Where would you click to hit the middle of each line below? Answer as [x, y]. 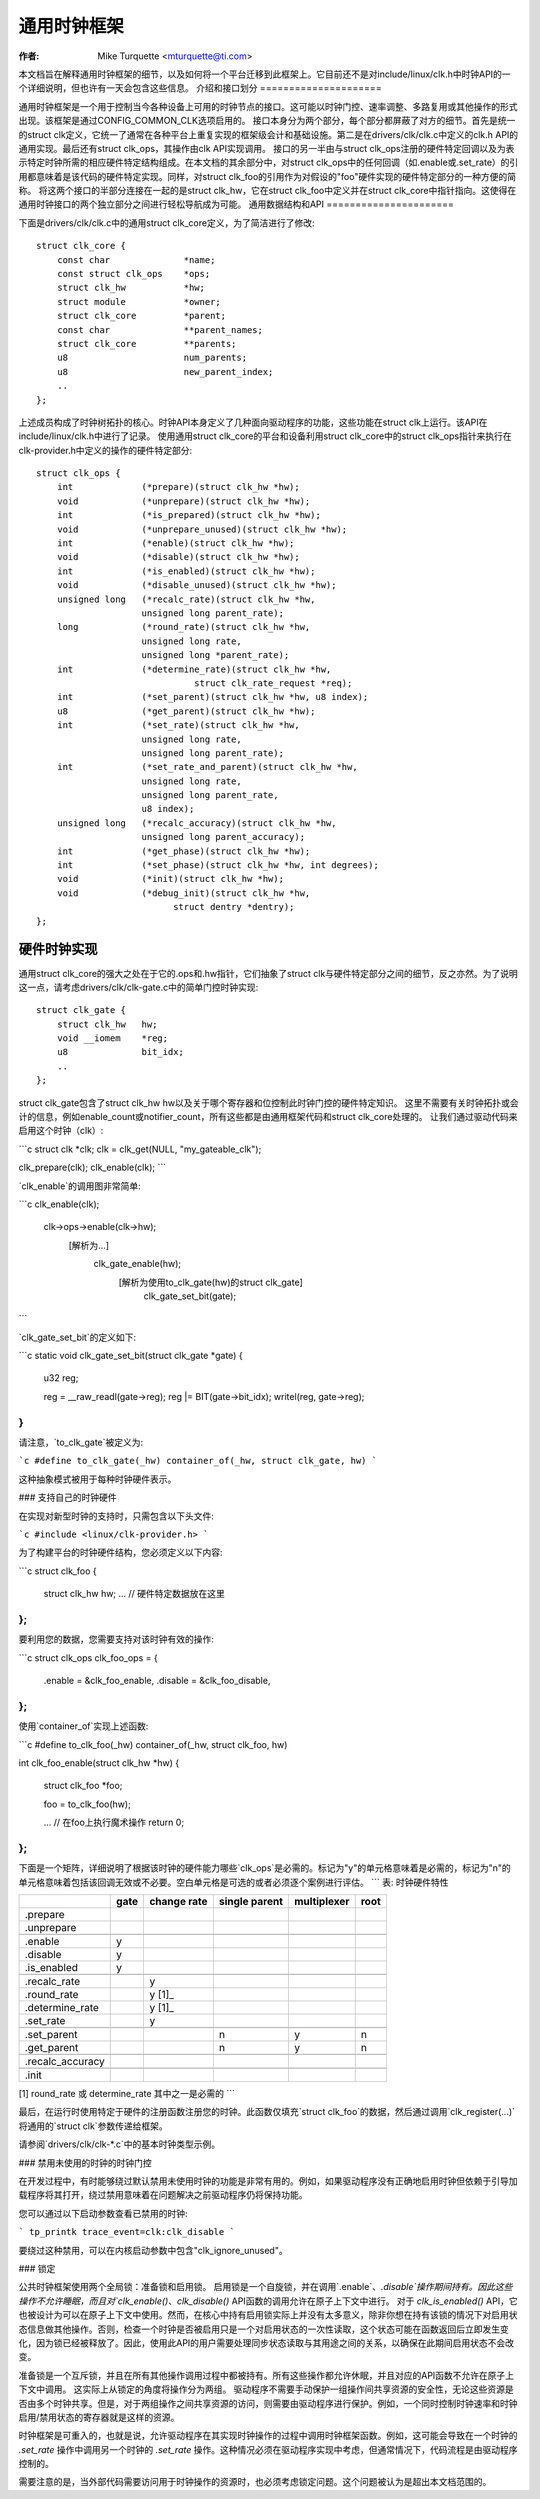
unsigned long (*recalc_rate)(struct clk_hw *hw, [186, 599]
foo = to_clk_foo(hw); [87, 1804]
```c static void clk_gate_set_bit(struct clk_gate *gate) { [131, 1356]
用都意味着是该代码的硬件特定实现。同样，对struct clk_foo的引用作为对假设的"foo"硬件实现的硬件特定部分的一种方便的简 [267, 176]
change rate [179, 1902]
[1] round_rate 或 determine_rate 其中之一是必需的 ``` [126, 2094]
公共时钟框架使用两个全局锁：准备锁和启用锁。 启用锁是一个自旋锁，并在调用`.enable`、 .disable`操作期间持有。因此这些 [265, 2287]
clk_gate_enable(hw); [137, 1264]
